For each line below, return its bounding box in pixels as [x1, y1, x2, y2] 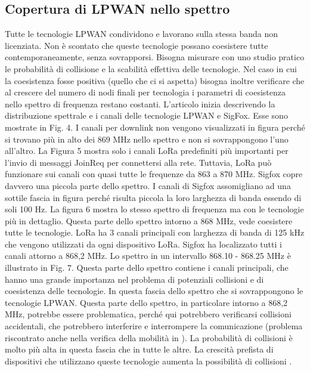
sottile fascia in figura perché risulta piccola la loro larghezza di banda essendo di [5, 191, 302, 203]
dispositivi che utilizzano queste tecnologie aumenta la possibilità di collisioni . [5, 354, 292, 367]
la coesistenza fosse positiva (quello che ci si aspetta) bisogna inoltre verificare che [5, 74, 305, 86]
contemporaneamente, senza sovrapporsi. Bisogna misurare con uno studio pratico [5, 51, 305, 63]
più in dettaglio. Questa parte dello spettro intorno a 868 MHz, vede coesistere [5, 214, 293, 227]
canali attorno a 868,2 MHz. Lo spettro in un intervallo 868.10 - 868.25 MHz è [5, 249, 291, 262]
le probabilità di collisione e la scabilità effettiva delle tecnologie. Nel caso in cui [5, 62, 297, 75]
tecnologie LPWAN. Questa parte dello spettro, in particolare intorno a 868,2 [5, 296, 288, 308]
